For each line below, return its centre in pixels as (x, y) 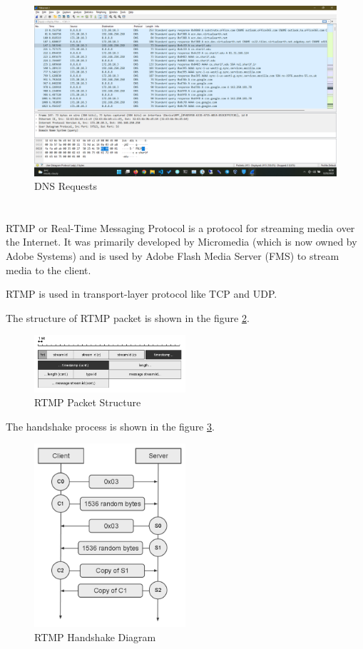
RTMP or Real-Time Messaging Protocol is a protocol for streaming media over (180, 227)
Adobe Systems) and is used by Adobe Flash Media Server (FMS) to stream (173, 256)
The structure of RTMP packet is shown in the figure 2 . (128, 317)
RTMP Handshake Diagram (95, 637)
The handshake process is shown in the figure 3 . (110, 426)
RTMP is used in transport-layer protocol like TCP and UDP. (142, 294)
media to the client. (48, 270)
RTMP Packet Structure (88, 402)
